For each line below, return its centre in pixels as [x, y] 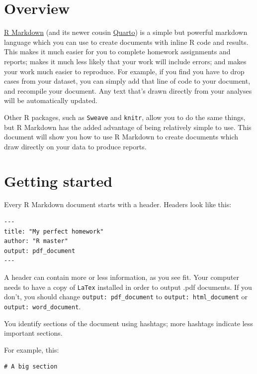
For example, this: [32, 349]
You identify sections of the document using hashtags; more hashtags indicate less [128, 323]
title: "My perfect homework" [54, 231]
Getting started [58, 181]
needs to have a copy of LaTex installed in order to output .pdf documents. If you [128, 287]
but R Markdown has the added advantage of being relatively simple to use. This [128, 127]
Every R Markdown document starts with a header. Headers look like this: [118, 204]
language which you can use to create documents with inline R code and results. [126, 42]
